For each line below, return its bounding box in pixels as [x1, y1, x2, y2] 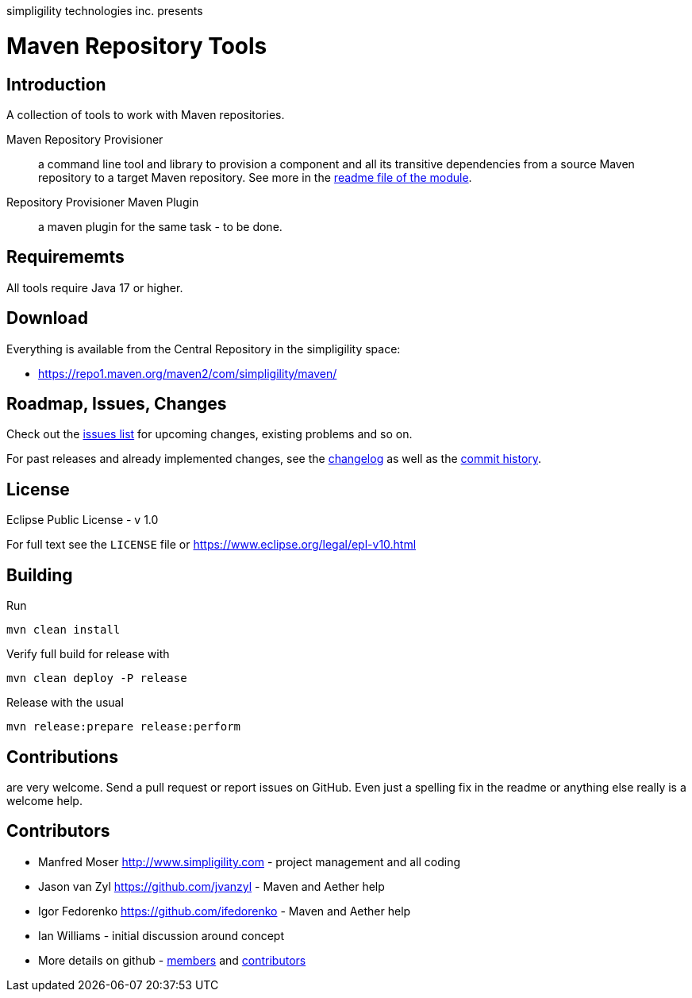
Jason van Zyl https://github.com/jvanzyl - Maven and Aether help [38, 879, 385, 893]
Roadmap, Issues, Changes [6, 394, 227, 414]
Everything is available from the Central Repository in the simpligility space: [6, 341, 401, 356]
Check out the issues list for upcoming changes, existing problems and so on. [6, 427, 413, 441]
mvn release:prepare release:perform [6, 720, 241, 734]
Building [6, 565, 73, 585]
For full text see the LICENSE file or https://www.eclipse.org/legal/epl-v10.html [6, 538, 417, 552]
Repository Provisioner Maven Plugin [6, 195, 199, 209]
